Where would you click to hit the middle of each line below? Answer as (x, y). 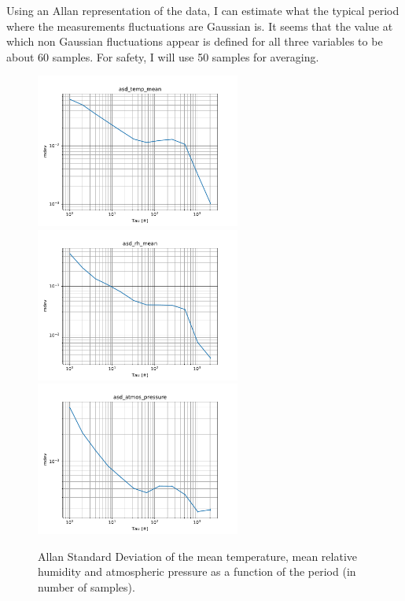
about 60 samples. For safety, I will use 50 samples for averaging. (163, 56)
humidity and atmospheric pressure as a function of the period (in (197, 571)
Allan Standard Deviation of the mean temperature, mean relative (197, 556)
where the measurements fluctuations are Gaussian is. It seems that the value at (200, 26)
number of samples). (87, 586)
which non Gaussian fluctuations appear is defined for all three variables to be (195, 41)
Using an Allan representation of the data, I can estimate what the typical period (203, 10)
